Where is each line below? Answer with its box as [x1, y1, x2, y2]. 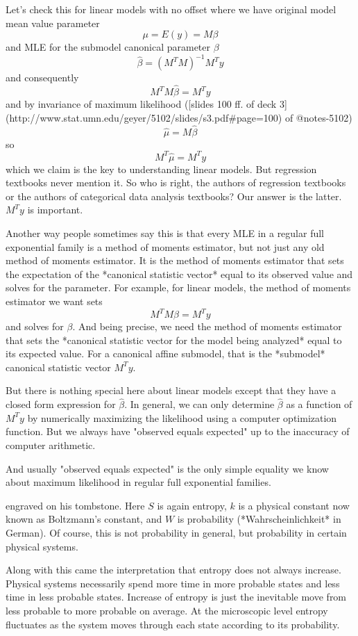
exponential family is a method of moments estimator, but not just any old [6, 239, 325, 254]
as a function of [286, 397, 352, 411]
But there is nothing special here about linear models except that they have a [6, 383, 336, 398]
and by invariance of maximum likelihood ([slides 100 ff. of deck [6, 97, 277, 111]
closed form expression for [6, 397, 116, 411]
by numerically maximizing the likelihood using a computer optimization [27, 410, 337, 425]
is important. [27, 202, 83, 217]
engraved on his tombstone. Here [6, 498, 145, 512]
